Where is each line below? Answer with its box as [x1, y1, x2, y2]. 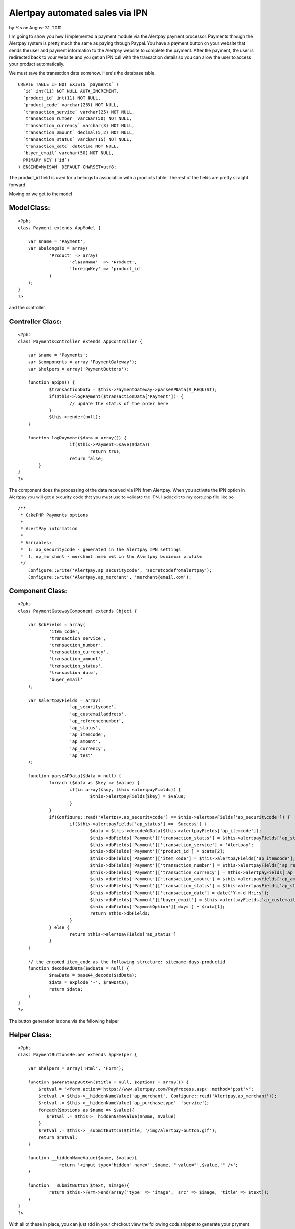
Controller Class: [9, 318, 62, 326]
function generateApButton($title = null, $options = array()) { [28, 1080, 189, 1085]
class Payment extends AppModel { [18, 225, 101, 231]
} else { [49, 924, 70, 930]
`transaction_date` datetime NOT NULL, [23, 143, 119, 149]
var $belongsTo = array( [28, 246, 88, 251]
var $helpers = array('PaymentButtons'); [28, 366, 130, 372]
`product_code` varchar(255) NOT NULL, [23, 102, 119, 108]
